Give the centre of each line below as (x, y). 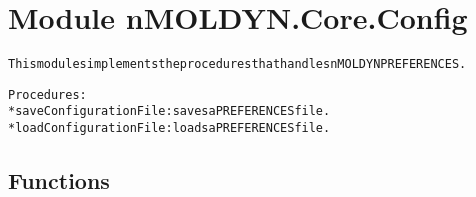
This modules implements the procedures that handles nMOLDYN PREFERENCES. (237, 64)
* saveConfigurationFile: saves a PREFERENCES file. (169, 111)
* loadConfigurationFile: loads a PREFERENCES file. (169, 128)
